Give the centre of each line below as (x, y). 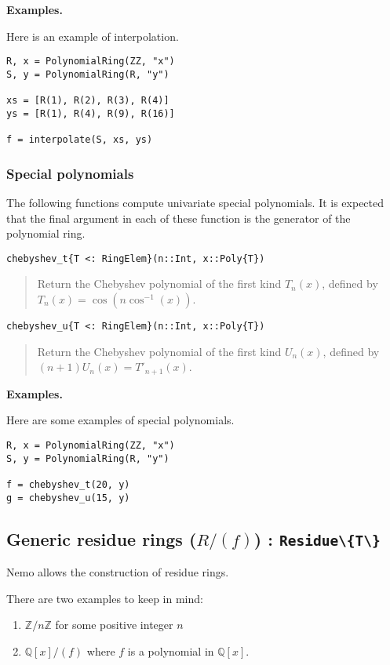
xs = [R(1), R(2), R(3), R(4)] (88, 101)
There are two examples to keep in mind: (105, 598)
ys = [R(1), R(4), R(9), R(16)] (91, 113)
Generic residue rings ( (102, 538)
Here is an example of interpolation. (93, 36)
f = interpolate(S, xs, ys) (80, 140)
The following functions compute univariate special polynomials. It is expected (195, 202)
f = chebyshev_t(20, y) (68, 484)
